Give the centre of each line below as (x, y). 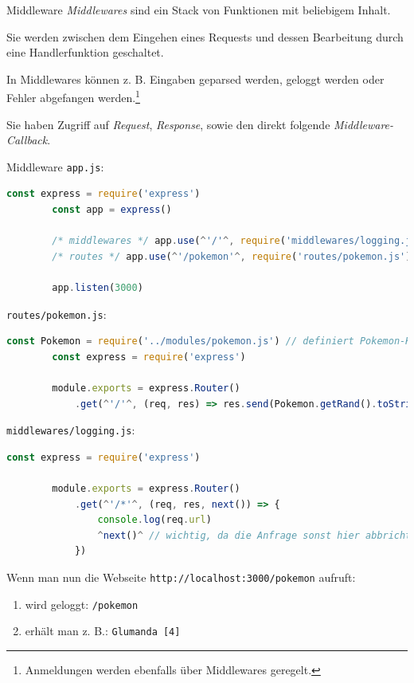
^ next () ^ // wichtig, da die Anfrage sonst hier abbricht (254, 535)
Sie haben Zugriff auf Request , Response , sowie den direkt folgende (168, 124)
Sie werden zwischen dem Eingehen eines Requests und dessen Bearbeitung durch (205, 36)
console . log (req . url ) (154, 520)
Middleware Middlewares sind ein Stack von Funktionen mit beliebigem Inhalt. (199, 10)
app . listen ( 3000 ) (98, 288)
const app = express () (112, 210)
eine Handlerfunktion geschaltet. (85, 52)
